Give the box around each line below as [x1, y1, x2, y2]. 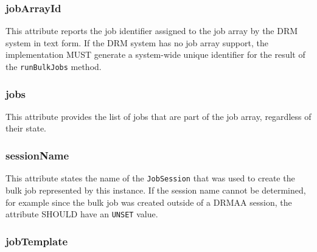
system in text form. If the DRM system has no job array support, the [5, 36, 268, 49]
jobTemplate [5, 233, 68, 248]
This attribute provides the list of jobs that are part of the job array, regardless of [5, 110, 312, 122]
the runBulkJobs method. [5, 60, 102, 72]
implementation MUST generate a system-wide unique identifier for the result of [5, 48, 305, 61]
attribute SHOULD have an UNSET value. [5, 208, 158, 220]
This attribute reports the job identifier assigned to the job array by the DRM [5, 24, 298, 37]
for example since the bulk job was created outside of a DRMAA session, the [5, 195, 292, 208]
